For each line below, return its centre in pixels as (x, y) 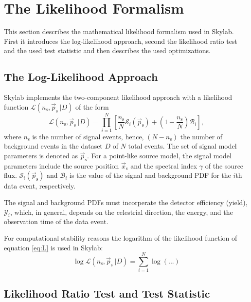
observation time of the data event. (56, 221)
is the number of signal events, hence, (88, 136)
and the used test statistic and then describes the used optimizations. (107, 50)
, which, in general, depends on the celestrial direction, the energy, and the (121, 212)
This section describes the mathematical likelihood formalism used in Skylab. (119, 31)
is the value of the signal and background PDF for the (150, 175)
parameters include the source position (62, 165)
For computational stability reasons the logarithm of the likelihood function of (121, 237)
